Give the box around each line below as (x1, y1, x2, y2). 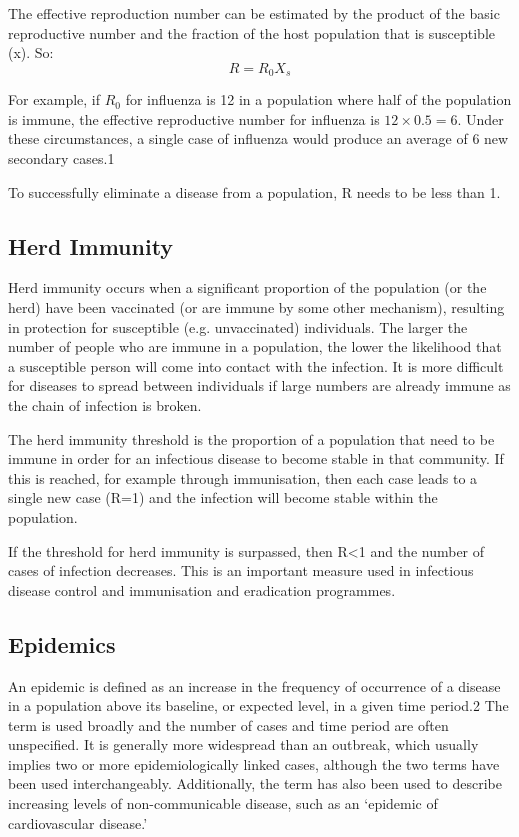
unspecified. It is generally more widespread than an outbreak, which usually (8, 734, 479, 755)
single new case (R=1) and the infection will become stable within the (8, 487, 438, 508)
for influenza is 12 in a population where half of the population (125, 89, 512, 110)
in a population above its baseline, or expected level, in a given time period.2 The (8, 695, 509, 716)
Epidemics (8, 628, 116, 659)
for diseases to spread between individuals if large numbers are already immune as (8, 375, 511, 396)
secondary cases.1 (8, 148, 115, 169)
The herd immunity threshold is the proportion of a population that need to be (8, 428, 495, 449)
